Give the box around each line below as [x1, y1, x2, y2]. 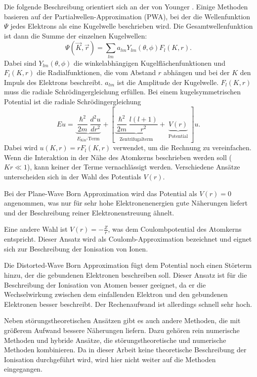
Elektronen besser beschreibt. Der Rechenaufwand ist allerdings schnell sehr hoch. [4, 298, 252, 309]
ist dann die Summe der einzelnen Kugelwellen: [4, 30, 147, 41]
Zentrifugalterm [120, 136, 153, 142]
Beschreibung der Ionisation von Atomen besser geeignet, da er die [4, 279, 206, 290]
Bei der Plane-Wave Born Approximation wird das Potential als [4, 188, 197, 198]
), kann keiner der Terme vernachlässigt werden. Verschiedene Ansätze [27, 162, 240, 172]
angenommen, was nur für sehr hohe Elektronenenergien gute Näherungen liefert [4, 198, 248, 208]
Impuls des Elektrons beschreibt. [4, 77, 103, 87]
